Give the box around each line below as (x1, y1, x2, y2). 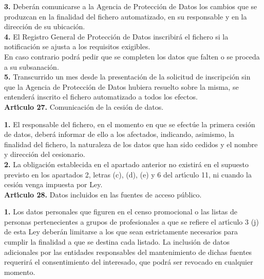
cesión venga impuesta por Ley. (4, 179, 103, 190)
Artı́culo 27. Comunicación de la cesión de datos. (4, 101, 164, 112)
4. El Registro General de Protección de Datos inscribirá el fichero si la (4, 31, 229, 42)
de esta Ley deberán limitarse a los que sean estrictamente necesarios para (4, 226, 238, 237)
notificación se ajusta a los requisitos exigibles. (4, 41, 150, 52)
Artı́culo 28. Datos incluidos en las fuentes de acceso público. (4, 189, 202, 200)
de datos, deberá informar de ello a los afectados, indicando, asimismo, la (4, 129, 235, 139)
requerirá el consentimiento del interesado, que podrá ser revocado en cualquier (4, 256, 253, 267)
